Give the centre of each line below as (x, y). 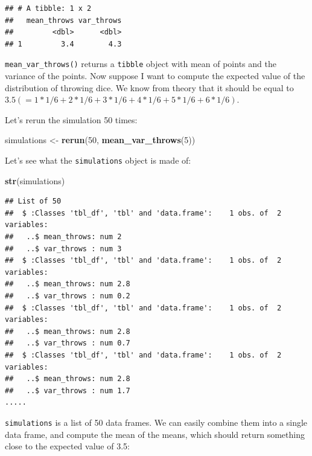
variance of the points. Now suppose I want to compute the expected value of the (155, 76)
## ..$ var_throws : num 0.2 (68, 296)
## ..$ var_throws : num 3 (63, 249)
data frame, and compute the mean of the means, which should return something (155, 434)
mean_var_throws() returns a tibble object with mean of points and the (141, 64)
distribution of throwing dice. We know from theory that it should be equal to (149, 87)
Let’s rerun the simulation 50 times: (71, 119)
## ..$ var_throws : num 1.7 (68, 390)
